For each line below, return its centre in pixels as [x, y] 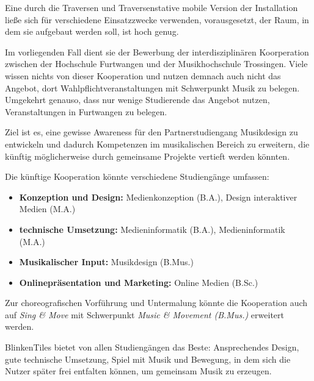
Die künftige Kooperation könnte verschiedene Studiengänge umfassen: [137, 176]
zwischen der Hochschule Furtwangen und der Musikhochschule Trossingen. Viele [156, 64]
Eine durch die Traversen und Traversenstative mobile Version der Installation [152, 7]
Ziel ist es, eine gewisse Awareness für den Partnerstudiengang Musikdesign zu [152, 132]
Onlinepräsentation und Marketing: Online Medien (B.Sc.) [139, 282]
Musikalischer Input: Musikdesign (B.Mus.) [106, 262]
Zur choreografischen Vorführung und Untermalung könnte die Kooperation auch [156, 303]
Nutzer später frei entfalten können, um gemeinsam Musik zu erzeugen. [138, 371]
